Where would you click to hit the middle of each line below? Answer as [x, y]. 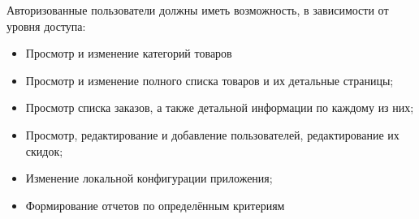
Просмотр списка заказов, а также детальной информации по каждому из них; [220, 107]
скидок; [44, 150]
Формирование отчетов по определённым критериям [155, 205]
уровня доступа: [46, 26]
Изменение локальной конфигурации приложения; [149, 178]
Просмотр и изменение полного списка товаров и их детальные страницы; [209, 80]
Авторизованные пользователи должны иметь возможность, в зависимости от [198, 10]
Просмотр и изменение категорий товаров [129, 53]
